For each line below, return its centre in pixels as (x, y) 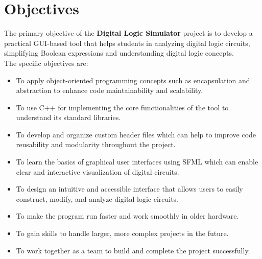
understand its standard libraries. (68, 117)
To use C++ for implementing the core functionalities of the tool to (122, 107)
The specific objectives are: (46, 63)
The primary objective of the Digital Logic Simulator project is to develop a (128, 33)
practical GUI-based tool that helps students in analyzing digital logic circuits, (127, 43)
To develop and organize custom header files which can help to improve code (136, 134)
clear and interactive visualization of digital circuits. (98, 171)
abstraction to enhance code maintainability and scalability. (110, 90)
